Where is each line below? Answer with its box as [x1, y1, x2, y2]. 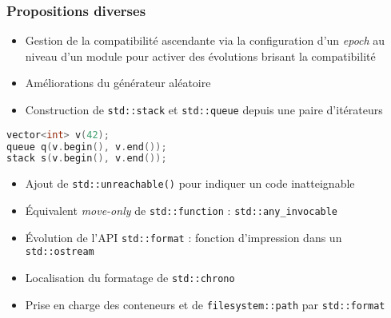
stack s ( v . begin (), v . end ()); [6, 153, 167, 165]
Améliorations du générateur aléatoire [25, 74, 211, 91]
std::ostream [25, 246, 94, 258]
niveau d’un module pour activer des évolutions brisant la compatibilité [25, 47, 376, 64]
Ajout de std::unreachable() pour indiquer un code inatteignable [25, 175, 355, 192]
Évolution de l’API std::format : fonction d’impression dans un [25, 229, 342, 245]
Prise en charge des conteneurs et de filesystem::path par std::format [25, 296, 385, 312]
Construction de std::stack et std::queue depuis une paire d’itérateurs [25, 101, 383, 117]
